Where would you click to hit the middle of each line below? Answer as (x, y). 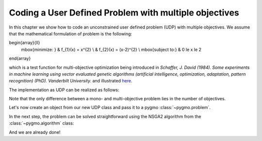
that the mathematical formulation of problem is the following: (71, 33)
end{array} (20, 59)
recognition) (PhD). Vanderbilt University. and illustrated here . (71, 81)
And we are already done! (35, 132)
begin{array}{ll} (25, 43)
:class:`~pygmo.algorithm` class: (41, 123)
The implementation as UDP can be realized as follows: (64, 90)
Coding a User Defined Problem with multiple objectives (124, 13)
